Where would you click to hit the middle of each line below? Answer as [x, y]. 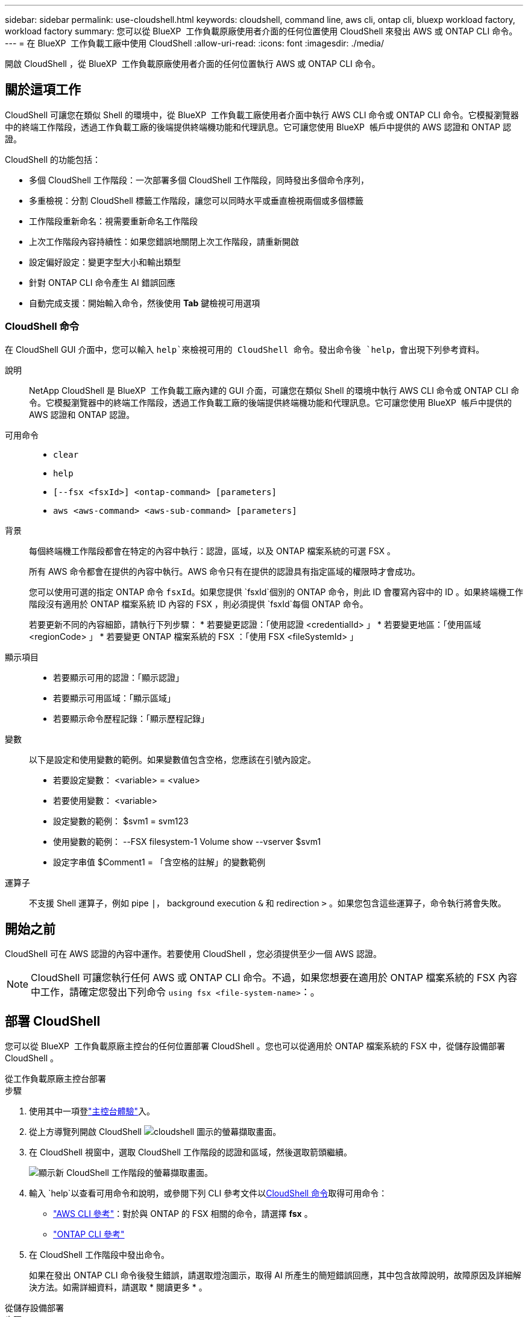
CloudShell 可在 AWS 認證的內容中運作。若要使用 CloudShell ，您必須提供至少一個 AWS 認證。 [193, 954]
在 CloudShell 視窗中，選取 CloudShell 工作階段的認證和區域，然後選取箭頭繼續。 [190, 1152]
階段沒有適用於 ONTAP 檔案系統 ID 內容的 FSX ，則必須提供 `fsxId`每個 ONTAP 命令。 [199, 604]
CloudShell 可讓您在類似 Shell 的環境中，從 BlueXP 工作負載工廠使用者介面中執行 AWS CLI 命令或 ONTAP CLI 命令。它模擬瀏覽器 [262, 115]
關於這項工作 [43, 90]
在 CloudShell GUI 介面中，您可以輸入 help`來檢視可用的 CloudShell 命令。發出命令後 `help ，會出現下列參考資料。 [245, 349]
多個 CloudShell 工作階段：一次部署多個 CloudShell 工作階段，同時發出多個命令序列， [199, 180]
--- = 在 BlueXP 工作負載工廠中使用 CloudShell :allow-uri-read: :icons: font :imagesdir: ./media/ [194, 43]
